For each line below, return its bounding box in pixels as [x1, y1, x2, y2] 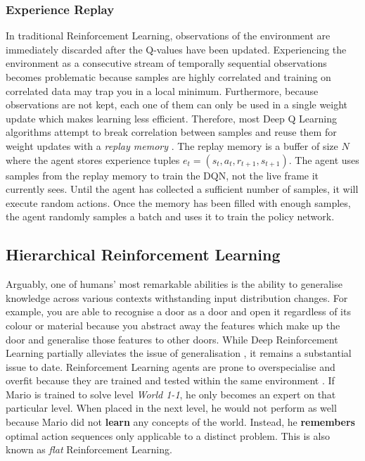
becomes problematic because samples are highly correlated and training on [6, 70, 331, 84]
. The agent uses [288, 152, 359, 167]
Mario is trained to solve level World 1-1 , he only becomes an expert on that [6, 386, 336, 401]
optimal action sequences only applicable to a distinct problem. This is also [6, 428, 330, 443]
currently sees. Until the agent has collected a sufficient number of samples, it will [6, 182, 359, 196]
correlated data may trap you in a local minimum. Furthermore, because [6, 83, 319, 98]
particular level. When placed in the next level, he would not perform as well [6, 400, 337, 415]
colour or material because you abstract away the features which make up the [6, 317, 340, 332]
